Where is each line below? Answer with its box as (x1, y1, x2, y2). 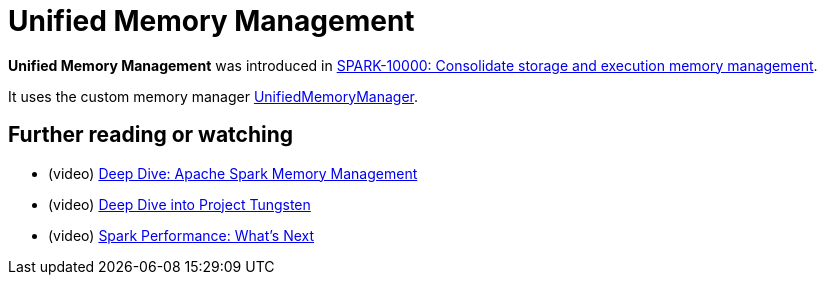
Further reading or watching (8, 122, 294, 148)
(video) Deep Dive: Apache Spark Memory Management (48, 164, 418, 182)
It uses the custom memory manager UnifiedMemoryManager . (8, 87, 419, 105)
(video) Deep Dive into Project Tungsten (48, 195, 311, 213)
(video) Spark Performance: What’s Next (48, 226, 315, 244)
